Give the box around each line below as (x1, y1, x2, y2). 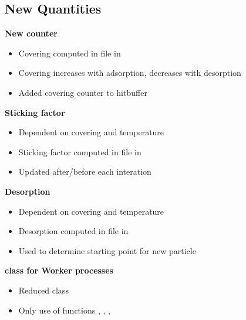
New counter (5, 27, 58, 39)
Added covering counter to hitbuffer (18, 86, 147, 98)
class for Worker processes (5, 264, 113, 276)
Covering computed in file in (18, 46, 121, 59)
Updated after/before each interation (18, 165, 151, 178)
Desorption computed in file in (18, 225, 129, 237)
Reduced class (18, 284, 69, 296)
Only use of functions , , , (18, 304, 110, 316)
